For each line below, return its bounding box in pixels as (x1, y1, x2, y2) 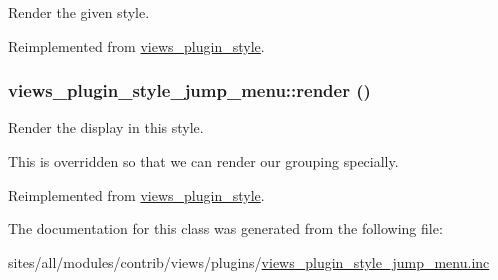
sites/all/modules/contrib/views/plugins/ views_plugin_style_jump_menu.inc (8, 251, 490, 272)
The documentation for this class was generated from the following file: (8, 218, 443, 239)
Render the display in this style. (8, 117, 204, 138)
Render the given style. (8, 2, 150, 22)
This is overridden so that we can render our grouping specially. (8, 151, 399, 171)
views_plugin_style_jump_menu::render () (8, 78, 371, 103)
